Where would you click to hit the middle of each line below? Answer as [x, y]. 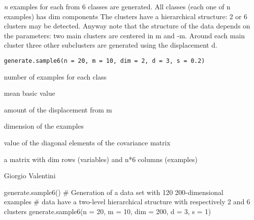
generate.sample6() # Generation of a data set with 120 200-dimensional [114, 192]
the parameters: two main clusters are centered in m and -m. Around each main [125, 35]
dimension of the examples [44, 126]
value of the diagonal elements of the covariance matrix [87, 142]
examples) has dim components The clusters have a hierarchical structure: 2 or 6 [126, 16]
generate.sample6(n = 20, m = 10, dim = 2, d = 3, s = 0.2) [105, 61]
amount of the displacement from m [58, 109]
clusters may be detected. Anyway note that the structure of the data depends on [127, 26]
